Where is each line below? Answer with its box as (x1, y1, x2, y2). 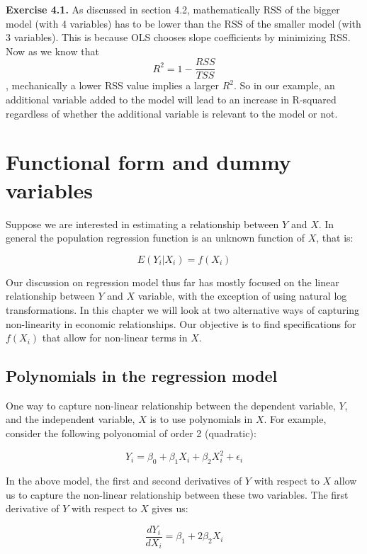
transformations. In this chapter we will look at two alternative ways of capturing (6, 302, 360, 317)
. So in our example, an (233, 78, 335, 93)
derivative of (6, 501, 60, 516)
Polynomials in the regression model (6, 365, 278, 387)
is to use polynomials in (149, 412, 253, 426)
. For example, (264, 412, 327, 426)
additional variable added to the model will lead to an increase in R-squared (6, 92, 337, 107)
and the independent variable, (6, 412, 135, 426)
